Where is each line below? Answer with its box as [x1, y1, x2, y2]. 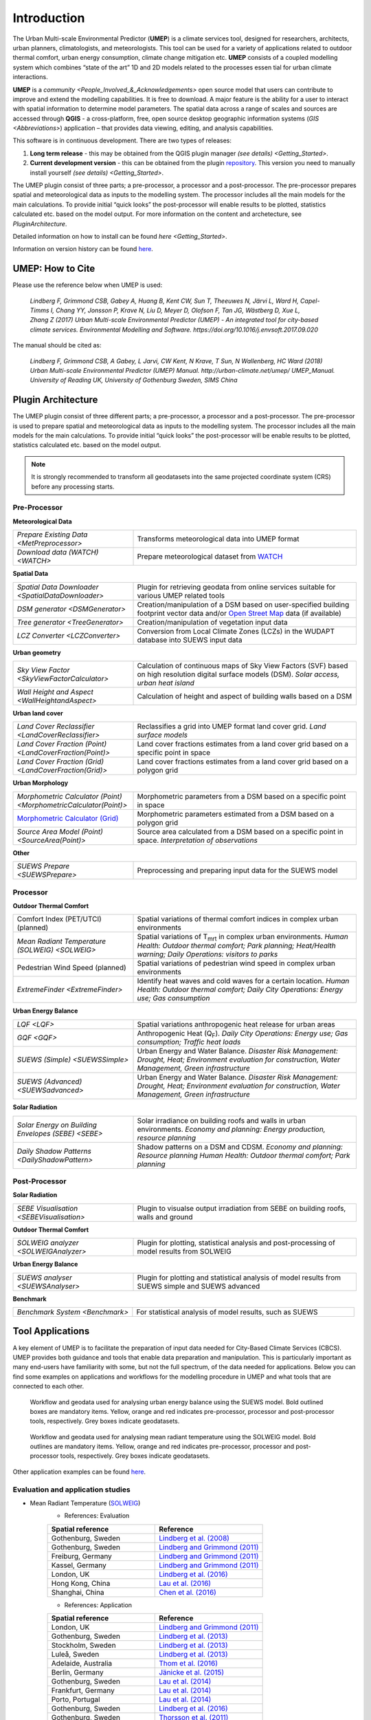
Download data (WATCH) [16, 548, 99, 557]
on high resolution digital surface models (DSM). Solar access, [137, 669, 340, 679]
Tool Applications [12, 1325, 90, 1337]
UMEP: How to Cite [12, 263, 95, 275]
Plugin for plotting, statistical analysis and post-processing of [137, 1238, 336, 1248]
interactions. [12, 73, 48, 81]
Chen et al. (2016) [159, 1587, 216, 1597]
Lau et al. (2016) [159, 1578, 212, 1588]
